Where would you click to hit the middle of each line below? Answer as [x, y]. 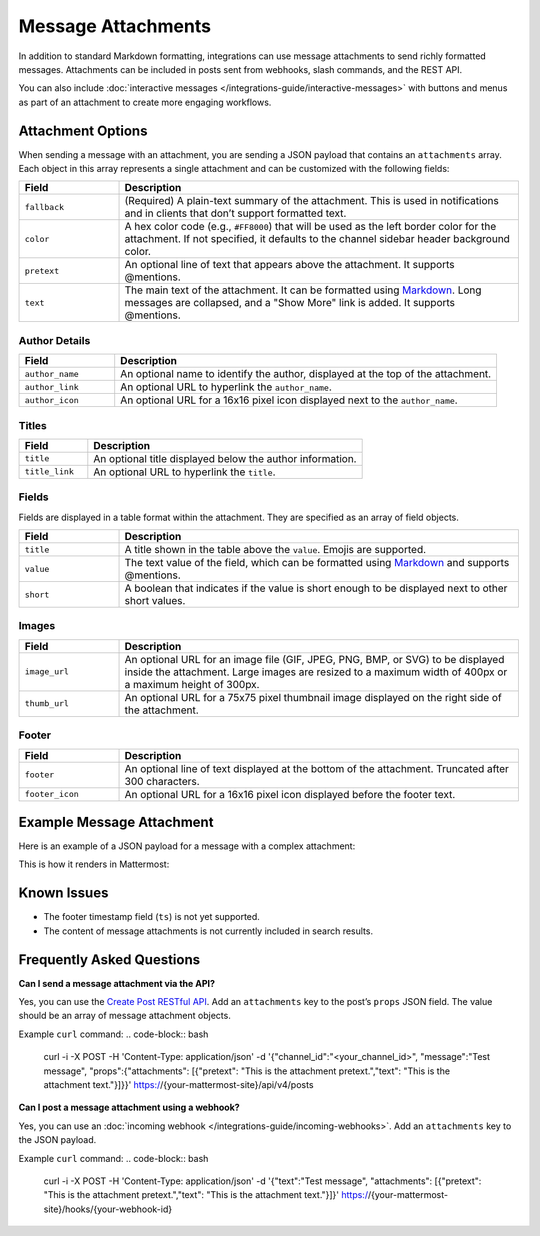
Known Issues [63, 893]
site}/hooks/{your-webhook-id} [108, 1209]
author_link [51, 386]
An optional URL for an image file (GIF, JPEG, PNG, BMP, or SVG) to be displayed [314, 659]
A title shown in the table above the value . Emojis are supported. [275, 550]
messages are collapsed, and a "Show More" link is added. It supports [289, 303]
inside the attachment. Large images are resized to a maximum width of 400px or [316, 672]
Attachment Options [83, 130]
